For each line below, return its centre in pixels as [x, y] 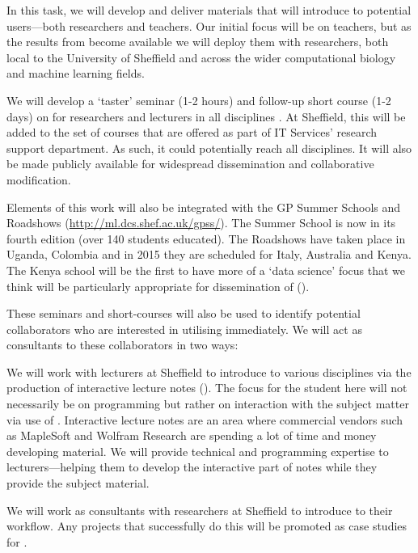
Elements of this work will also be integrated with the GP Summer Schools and [204, 207]
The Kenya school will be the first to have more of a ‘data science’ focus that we [206, 270]
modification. [39, 179]
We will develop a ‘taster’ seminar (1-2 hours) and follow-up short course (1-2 [199, 100]
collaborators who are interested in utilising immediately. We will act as [184, 329]
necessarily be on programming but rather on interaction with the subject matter [208, 404]
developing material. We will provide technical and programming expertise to [198, 451]
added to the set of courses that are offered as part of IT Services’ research [192, 132]
